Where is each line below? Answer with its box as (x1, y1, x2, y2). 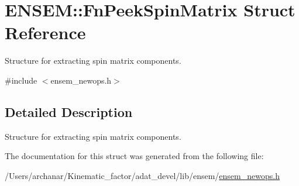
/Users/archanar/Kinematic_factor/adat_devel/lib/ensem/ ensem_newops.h (5, 169, 280, 181)
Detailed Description (5, 102, 133, 120)
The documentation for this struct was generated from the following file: (5, 150, 264, 162)
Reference (5, 20, 86, 44)
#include (5, 74, 37, 86)
